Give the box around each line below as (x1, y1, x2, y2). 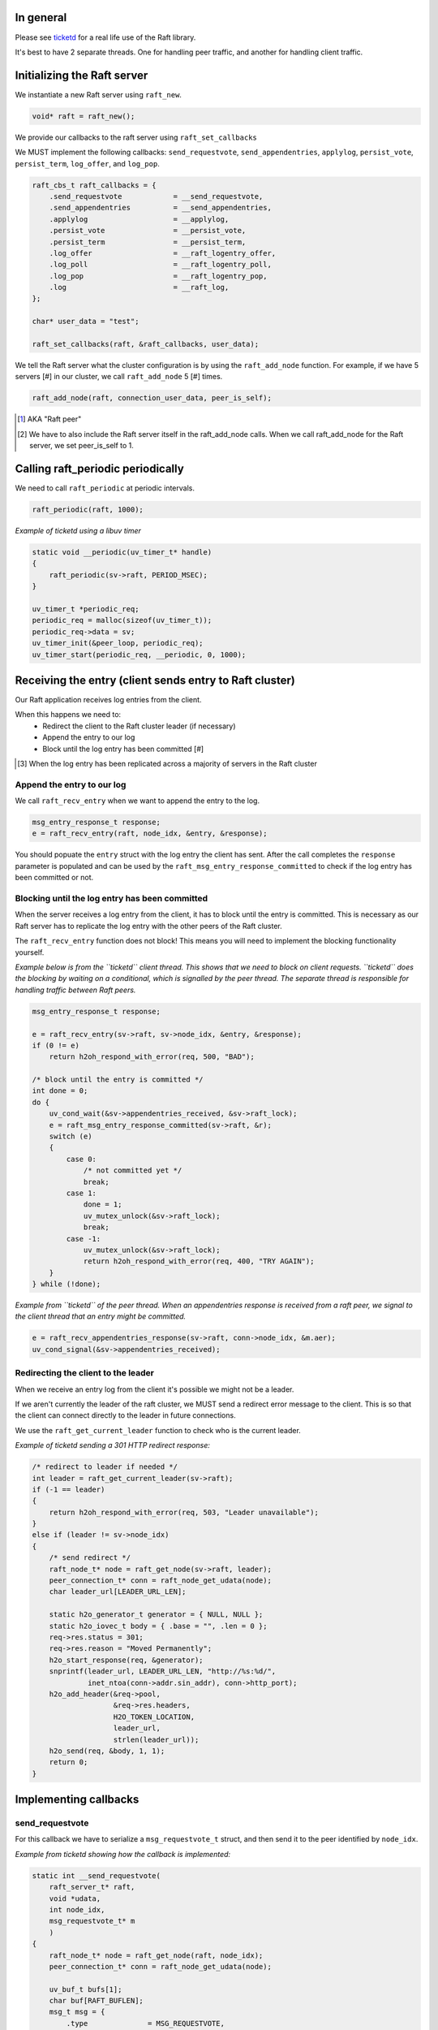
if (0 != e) (32, 1040, 80, 1050)
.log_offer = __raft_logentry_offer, (49, 248, 277, 257)
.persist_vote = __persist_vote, (49, 226, 247, 235)
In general (15, 11, 67, 24)
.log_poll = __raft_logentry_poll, (49, 260, 272, 270)
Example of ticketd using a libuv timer (15, 526, 141, 536)
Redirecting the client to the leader (15, 1367, 154, 1379)
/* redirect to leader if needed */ (32, 1462, 178, 1471)
